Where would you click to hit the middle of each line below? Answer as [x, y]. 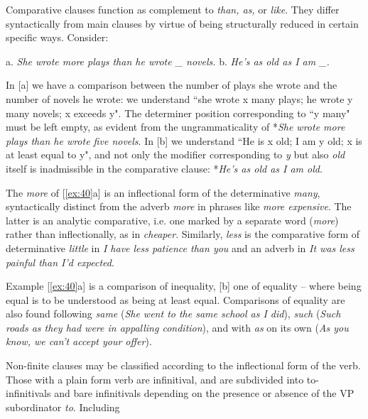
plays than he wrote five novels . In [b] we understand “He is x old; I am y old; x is [184, 140]
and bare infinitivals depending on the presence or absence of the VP [204, 393]
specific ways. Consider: [57, 37]
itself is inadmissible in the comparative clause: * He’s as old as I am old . [164, 168]
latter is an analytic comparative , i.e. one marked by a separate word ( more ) [172, 220]
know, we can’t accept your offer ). [79, 341]
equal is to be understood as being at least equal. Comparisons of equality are [175, 299]
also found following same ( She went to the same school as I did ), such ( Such [173, 314]
